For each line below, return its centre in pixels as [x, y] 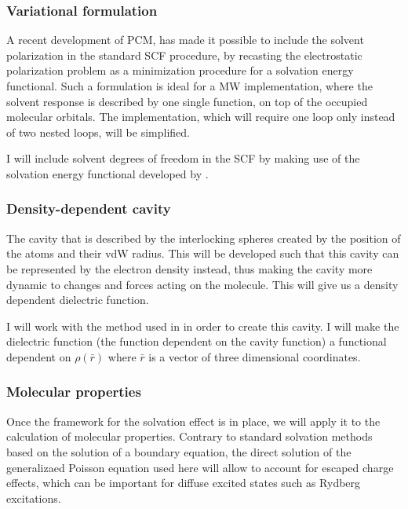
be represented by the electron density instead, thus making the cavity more [189, 268]
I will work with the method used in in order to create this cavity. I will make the [203, 326]
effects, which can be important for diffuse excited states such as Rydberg [184, 483]
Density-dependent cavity [89, 209]
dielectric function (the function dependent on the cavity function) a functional [197, 341]
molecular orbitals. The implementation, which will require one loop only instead [201, 117]
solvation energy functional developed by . [107, 173]
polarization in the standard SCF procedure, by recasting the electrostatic [184, 55]
